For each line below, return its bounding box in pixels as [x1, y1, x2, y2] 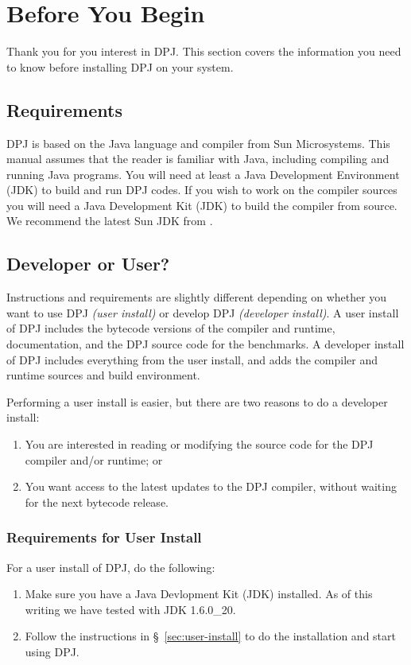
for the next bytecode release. [25, 493, 169, 510]
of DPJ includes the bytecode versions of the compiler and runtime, [6, 320, 335, 336]
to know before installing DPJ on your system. [6, 58, 234, 75]
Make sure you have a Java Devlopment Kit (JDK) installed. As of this [25, 585, 373, 602]
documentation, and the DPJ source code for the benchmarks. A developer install [6, 336, 405, 352]
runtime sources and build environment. [6, 367, 200, 383]
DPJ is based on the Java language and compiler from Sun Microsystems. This [6, 134, 390, 151]
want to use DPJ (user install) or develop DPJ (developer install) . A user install [6, 304, 399, 321]
